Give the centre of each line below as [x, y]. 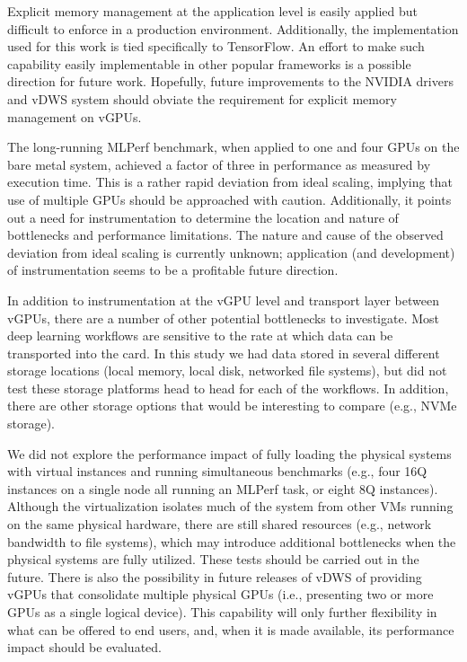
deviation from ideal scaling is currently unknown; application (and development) [231, 252]
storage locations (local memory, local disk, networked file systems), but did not [227, 371]
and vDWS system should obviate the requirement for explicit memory [202, 98]
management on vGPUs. [75, 116]
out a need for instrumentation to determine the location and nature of [203, 217]
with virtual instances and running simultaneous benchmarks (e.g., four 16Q [217, 471]
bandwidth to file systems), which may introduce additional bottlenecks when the [232, 541]
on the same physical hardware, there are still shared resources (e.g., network [220, 524]
